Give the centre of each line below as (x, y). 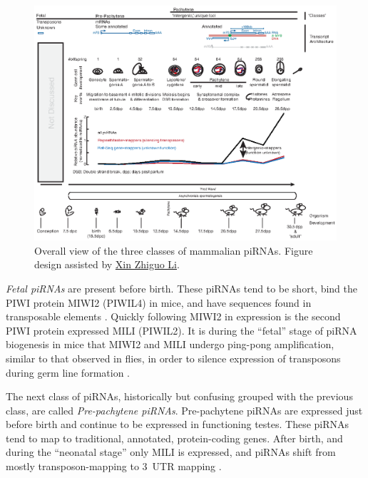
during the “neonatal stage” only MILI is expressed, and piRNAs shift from (171, 452)
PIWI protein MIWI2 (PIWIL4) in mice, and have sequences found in (159, 302)
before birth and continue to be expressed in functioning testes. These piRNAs (178, 424)
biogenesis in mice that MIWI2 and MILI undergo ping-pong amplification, (170, 344)
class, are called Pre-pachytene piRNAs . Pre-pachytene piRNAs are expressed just (184, 410)
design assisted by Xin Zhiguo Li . (107, 264)
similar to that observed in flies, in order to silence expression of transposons (173, 358)
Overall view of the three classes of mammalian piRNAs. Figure (174, 250)
